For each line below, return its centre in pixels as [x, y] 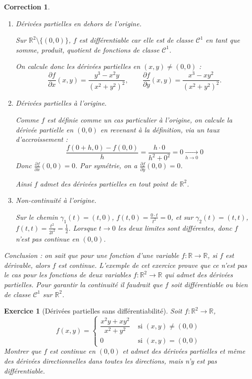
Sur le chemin [37, 217]
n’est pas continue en [47, 238]
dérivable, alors [27, 265]
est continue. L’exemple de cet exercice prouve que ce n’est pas [152, 265]
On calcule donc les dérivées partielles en [78, 66]
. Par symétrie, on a [106, 165]
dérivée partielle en [45, 129]
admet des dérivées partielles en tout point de [108, 183]
